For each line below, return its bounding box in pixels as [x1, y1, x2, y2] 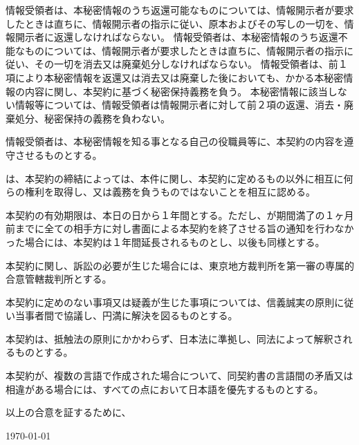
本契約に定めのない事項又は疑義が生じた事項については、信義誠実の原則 [6, 294, 335, 309]
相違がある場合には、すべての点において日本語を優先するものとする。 [6, 381, 324, 396]
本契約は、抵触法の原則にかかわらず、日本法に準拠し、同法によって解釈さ [6, 331, 343, 345]
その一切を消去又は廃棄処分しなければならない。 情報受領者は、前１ [34, 57, 348, 71]
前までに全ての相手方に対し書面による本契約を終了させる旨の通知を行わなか [6, 221, 354, 236]
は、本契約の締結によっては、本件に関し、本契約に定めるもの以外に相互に [6, 171, 344, 185]
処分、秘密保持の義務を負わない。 [15, 111, 170, 125]
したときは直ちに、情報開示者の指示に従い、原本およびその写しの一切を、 [6, 16, 344, 30]
